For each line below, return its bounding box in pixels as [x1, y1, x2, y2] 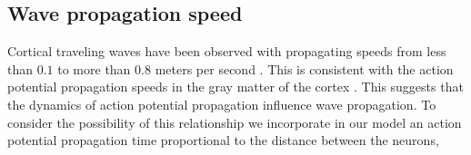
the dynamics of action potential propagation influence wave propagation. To [7, 94, 436, 113]
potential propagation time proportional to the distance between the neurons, [7, 131, 439, 150]
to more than [57, 59, 131, 78]
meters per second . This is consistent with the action [155, 59, 454, 78]
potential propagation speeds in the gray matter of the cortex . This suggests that [7, 77, 464, 96]
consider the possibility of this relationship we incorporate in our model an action [7, 112, 462, 131]
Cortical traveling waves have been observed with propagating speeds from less [7, 42, 446, 61]
